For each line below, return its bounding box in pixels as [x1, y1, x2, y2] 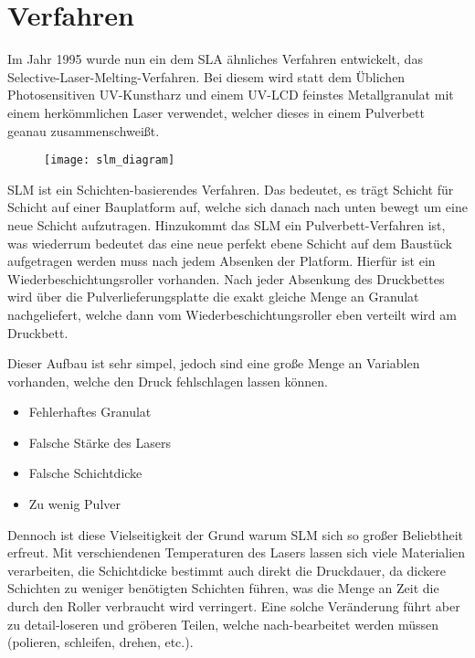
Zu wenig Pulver [28, 494, 121, 514]
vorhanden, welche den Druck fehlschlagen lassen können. [7, 371, 328, 390]
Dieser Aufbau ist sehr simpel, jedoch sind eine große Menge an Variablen [7, 354, 420, 373]
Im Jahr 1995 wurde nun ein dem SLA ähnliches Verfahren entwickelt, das [7, 49, 423, 69]
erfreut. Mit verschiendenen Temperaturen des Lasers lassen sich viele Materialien [7, 543, 466, 562]
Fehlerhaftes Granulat [28, 402, 152, 421]
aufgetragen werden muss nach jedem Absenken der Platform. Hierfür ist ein [7, 251, 436, 271]
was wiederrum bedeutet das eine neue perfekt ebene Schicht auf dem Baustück [7, 233, 453, 252]
